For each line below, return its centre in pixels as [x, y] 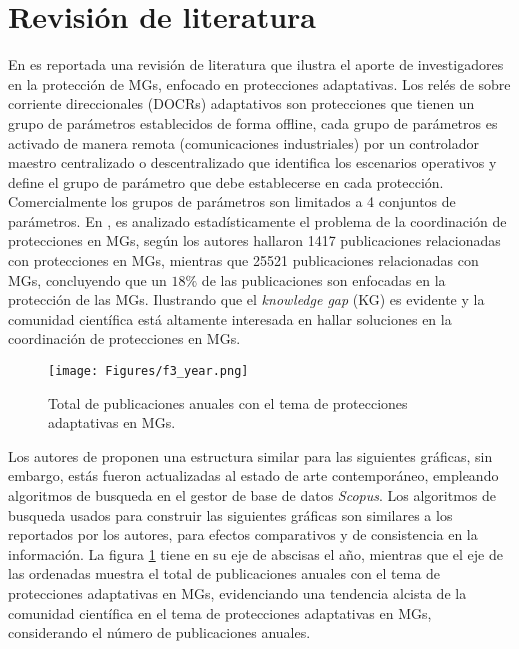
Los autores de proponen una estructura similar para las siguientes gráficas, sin [250, 455]
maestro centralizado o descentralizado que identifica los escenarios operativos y [252, 162]
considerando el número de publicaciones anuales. [159, 632]
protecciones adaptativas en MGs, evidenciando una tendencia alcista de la [237, 593]
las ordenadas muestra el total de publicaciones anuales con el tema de [224, 573]
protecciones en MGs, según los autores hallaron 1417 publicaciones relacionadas [254, 240]
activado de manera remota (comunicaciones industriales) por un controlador [244, 142]
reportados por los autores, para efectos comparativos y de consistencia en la [243, 534]
